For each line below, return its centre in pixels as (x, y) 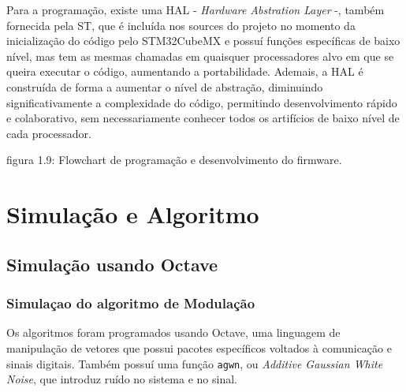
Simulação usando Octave (112, 264)
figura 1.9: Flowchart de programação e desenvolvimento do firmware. (174, 160)
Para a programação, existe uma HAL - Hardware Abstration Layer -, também (196, 9)
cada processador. (49, 133)
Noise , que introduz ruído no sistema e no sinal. (122, 379)
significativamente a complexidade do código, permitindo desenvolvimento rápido (202, 102)
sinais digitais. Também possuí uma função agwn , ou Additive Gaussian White (195, 363)
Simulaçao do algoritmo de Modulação (131, 303)
